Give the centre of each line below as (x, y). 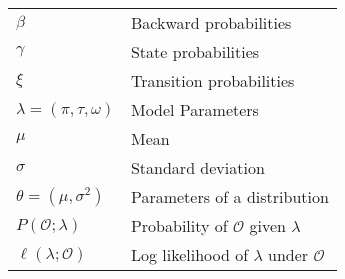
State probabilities (195, 51)
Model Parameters (194, 109)
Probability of (179, 225)
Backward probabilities (211, 22)
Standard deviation (197, 167)
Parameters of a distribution (229, 196)
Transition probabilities (212, 80)
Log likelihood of (189, 254)
